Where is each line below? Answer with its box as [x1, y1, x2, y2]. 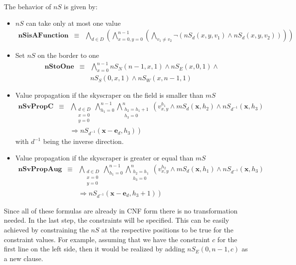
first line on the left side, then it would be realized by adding [4, 244, 185, 254]
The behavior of [4, 1, 51, 11]
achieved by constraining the [4, 224, 89, 234]
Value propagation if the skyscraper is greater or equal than [15, 152, 194, 162]
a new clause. [4, 253, 43, 263]
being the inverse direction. [43, 136, 124, 146]
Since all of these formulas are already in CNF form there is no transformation [4, 205, 238, 215]
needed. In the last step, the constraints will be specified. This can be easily [4, 215, 230, 225]
